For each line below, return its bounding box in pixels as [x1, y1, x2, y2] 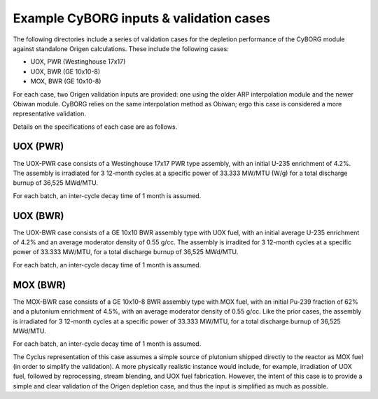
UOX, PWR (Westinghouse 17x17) [30, 57, 126, 66]
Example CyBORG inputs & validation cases [13, 10, 271, 26]
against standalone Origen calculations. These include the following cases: [13, 44, 229, 52]
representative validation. [13, 109, 87, 118]
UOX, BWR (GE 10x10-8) [30, 67, 101, 76]
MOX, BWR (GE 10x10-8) [30, 77, 101, 85]
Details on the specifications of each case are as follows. [13, 122, 178, 131]
